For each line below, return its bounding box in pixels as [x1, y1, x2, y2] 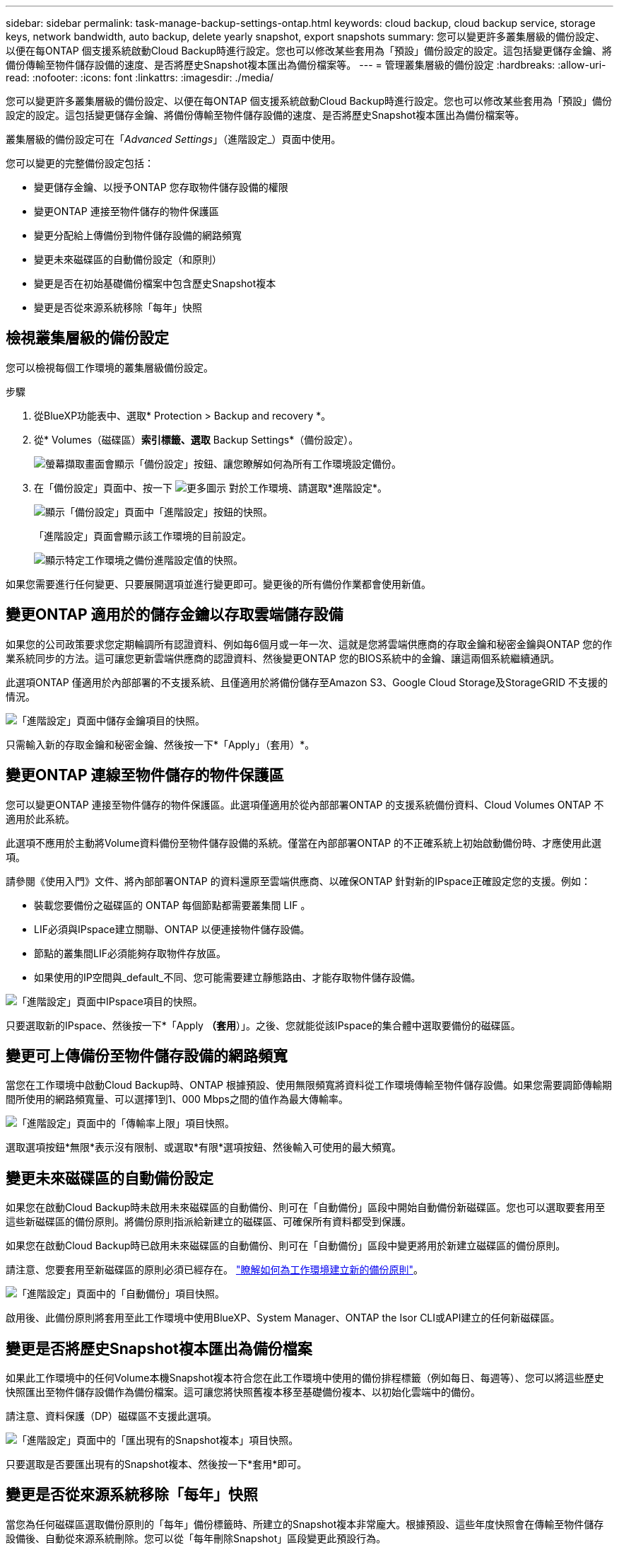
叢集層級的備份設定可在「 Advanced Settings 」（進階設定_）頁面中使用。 [6, 133, 341, 145]
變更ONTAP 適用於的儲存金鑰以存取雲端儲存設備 [6, 606, 343, 624]
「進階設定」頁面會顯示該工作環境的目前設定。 [34, 529, 252, 542]
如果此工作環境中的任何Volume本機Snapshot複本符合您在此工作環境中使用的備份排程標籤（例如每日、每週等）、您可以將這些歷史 [6, 1372, 604, 1384]
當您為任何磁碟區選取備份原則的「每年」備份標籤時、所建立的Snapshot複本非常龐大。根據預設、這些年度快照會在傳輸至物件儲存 [6, 1517, 604, 1530]
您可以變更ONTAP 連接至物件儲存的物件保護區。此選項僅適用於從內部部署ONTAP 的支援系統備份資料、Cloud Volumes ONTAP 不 [6, 798, 604, 811]
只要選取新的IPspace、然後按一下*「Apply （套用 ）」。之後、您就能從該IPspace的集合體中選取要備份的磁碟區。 [6, 1019, 521, 1031]
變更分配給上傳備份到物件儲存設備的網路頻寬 [34, 229, 242, 241]
